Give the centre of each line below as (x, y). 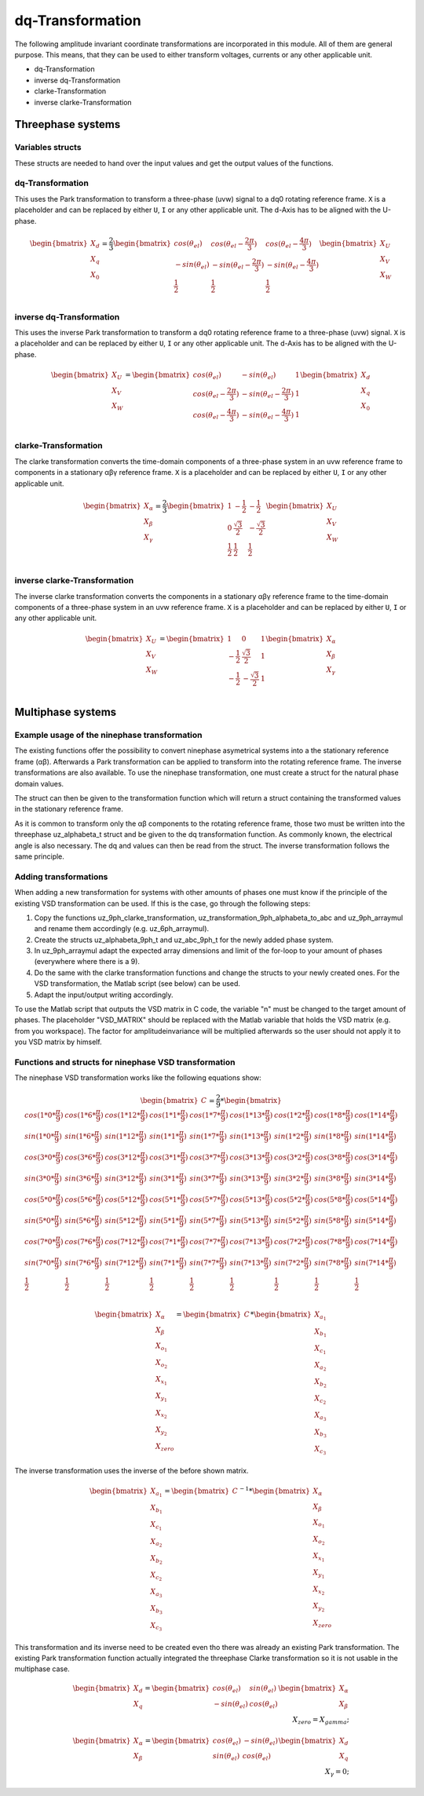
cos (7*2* (289, 1241)
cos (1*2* (289, 1115)
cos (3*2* (289, 1157)
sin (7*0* (40, 1263)
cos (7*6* (80, 1241)
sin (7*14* (371, 1263)
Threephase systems (68, 124)
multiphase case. (42, 1669)
